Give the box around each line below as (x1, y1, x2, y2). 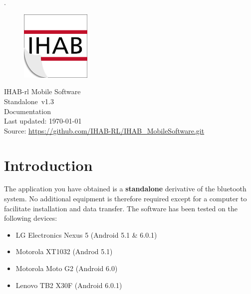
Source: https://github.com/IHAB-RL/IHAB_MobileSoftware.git (4, 125, 205, 136)
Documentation (4, 106, 51, 116)
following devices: (4, 213, 57, 223)
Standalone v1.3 (4, 96, 54, 106)
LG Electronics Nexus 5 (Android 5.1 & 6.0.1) (15, 229, 157, 240)
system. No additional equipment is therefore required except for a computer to (4, 193, 247, 204)
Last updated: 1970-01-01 (4, 116, 82, 126)
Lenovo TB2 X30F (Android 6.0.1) (15, 280, 122, 290)
